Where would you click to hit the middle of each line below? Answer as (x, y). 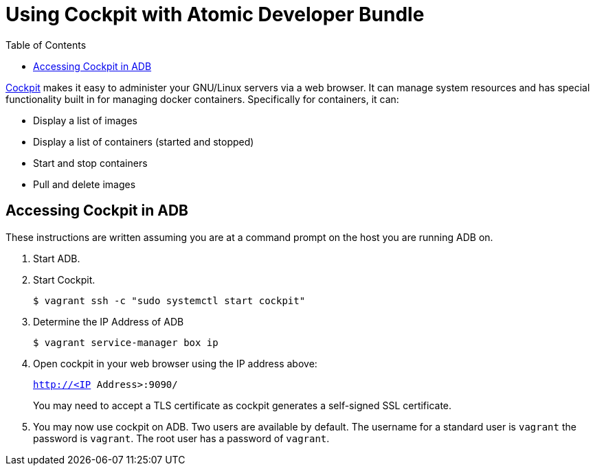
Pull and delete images (85, 184)
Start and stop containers (90, 163)
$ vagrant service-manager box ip (126, 342)
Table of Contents (46, 45)
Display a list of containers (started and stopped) (144, 141)
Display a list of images (85, 120)
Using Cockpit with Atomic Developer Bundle (215, 14)
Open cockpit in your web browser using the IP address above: (175, 363)
